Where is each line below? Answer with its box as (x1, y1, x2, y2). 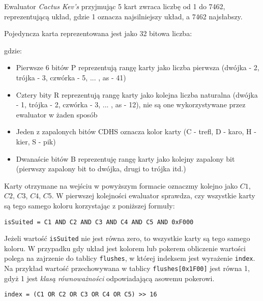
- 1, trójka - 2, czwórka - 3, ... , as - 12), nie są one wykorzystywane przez (16, 99, 246, 110)
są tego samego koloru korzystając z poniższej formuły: (4, 200, 175, 210)
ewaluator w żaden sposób (16, 109, 98, 119)
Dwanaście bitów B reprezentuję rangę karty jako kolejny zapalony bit (16, 153, 235, 164)
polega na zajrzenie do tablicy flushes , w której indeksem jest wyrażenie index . (4, 253, 255, 263)
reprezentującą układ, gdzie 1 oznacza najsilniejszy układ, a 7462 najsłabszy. (4, 11, 243, 21)
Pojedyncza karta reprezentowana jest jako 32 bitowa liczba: (4, 28, 192, 39)
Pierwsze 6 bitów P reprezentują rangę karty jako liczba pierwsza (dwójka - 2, (16, 62, 259, 73)
